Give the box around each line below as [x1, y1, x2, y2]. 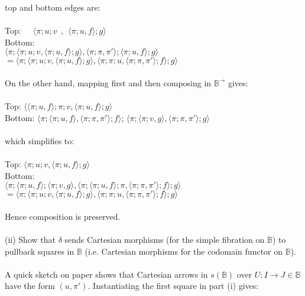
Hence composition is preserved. [5, 210, 121, 222]
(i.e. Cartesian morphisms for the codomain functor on [85, 245, 283, 257]
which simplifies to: [5, 134, 74, 147]
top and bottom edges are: [5, 1, 100, 13]
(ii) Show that [5, 233, 56, 246]
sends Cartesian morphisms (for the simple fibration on [64, 233, 265, 246]
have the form [5, 279, 55, 292]
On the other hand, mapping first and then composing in [5, 76, 212, 89]
